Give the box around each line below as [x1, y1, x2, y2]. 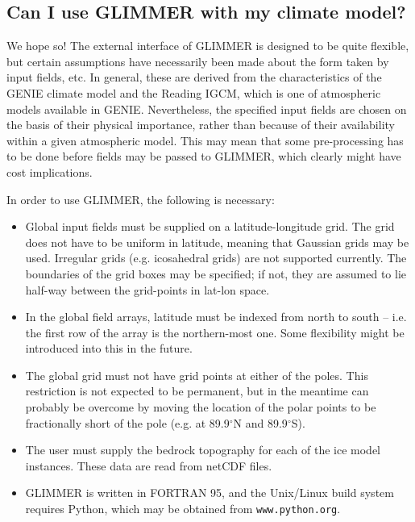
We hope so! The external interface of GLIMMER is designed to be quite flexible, [6, 37, 409, 54]
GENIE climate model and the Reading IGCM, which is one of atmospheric [6, 84, 381, 101]
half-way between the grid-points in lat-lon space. [25, 281, 270, 298]
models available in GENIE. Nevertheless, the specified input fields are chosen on [6, 100, 407, 117]
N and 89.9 [233, 414, 288, 431]
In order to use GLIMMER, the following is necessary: [6, 190, 275, 207]
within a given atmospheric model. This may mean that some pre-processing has [6, 132, 404, 148]
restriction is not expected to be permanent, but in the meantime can [25, 382, 369, 399]
